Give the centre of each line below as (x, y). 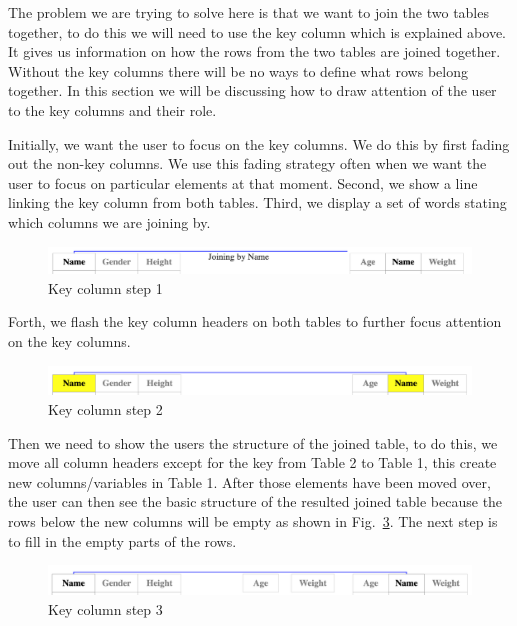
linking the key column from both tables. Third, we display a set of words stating (257, 202)
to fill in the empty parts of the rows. (122, 540)
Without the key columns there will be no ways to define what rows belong (238, 70)
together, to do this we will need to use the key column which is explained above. (257, 31)
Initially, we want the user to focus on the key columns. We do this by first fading (259, 143)
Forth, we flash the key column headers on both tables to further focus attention (255, 321)
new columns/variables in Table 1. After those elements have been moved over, (249, 481)
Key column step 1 (105, 287)
